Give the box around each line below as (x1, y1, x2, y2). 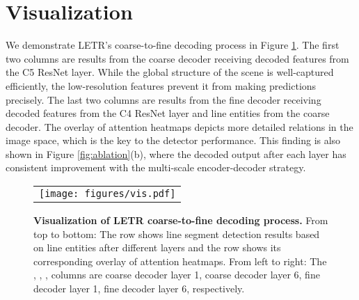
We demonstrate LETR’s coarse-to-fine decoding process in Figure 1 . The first (6, 38, 340, 52)
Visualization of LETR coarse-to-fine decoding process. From (33, 213, 328, 228)
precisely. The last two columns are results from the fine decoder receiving (6, 92, 321, 106)
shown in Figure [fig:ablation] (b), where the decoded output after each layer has (6, 146, 346, 161)
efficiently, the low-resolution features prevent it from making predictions (6, 78, 317, 93)
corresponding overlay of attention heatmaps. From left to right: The (33, 253, 327, 268)
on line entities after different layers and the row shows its (33, 240, 281, 255)
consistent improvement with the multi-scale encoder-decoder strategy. (6, 160, 306, 175)
